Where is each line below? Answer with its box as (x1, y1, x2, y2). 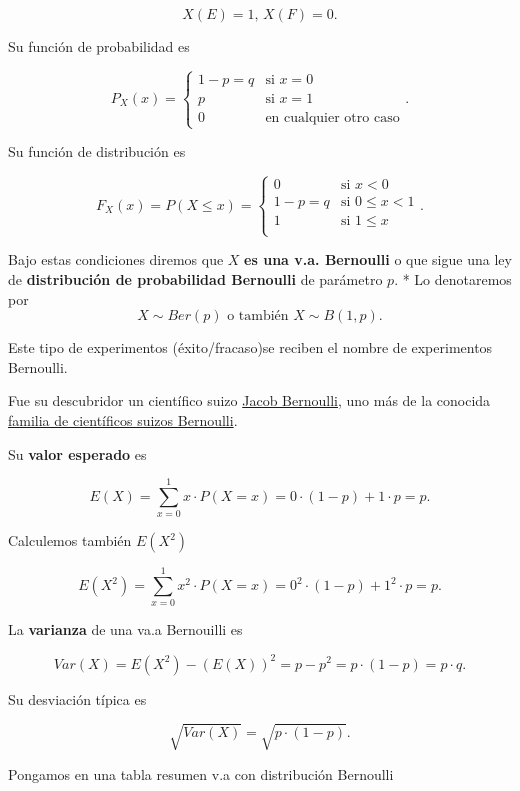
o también (227, 309, 289, 324)
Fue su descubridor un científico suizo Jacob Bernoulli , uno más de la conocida (8, 390, 491, 411)
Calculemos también (8, 530, 132, 551)
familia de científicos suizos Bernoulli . (8, 409, 238, 430)
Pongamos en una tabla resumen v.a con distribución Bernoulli (8, 763, 394, 784)
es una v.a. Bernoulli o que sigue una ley (244, 249, 512, 270)
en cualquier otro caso (265, 110, 400, 125)
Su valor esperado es (8, 443, 147, 464)
